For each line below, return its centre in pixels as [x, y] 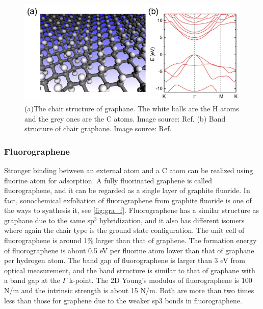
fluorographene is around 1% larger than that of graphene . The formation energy [130, 240]
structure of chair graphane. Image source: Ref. [98, 128]
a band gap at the [32, 280]
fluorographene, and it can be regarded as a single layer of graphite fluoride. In [127, 190]
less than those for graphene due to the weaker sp [82, 300]
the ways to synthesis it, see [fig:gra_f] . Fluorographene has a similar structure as [132, 210]
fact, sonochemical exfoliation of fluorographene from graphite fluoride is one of [128, 200]
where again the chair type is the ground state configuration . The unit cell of [124, 230]
